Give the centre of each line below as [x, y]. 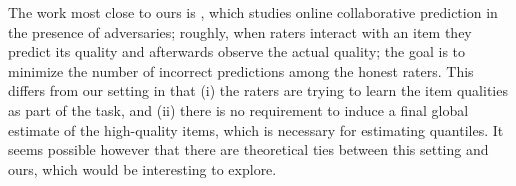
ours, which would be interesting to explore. [142, 168]
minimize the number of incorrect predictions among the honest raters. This [241, 70]
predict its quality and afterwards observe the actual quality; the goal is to [237, 51]
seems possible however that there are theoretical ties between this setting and [248, 149]
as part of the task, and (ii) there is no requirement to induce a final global [238, 109]
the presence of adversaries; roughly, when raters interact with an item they [240, 31]
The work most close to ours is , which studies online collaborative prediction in [253, 12]
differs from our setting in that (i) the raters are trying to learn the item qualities [258, 90]
